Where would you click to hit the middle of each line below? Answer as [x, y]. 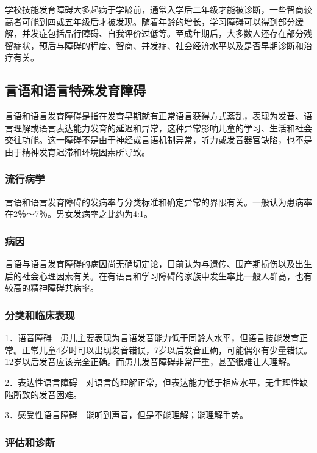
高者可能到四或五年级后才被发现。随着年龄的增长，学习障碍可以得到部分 [150, 21]
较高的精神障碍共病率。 [52, 288]
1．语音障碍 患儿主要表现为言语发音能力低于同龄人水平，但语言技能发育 [152, 338]
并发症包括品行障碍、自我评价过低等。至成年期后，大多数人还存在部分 [162, 33]
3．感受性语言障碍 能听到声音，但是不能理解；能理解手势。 [126, 415]
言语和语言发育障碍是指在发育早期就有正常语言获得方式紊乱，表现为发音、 [154, 116]
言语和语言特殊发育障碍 [75, 90]
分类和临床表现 [40, 315]
